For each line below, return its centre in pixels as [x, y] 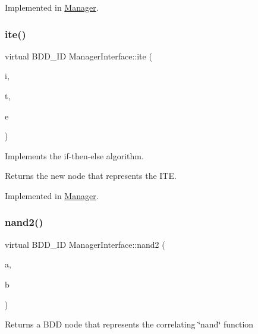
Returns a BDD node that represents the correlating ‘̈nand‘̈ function [129, 324]
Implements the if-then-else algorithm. [74, 155]
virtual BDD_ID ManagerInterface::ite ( [78, 56]
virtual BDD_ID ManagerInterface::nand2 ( [85, 244]
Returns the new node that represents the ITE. [91, 176]
